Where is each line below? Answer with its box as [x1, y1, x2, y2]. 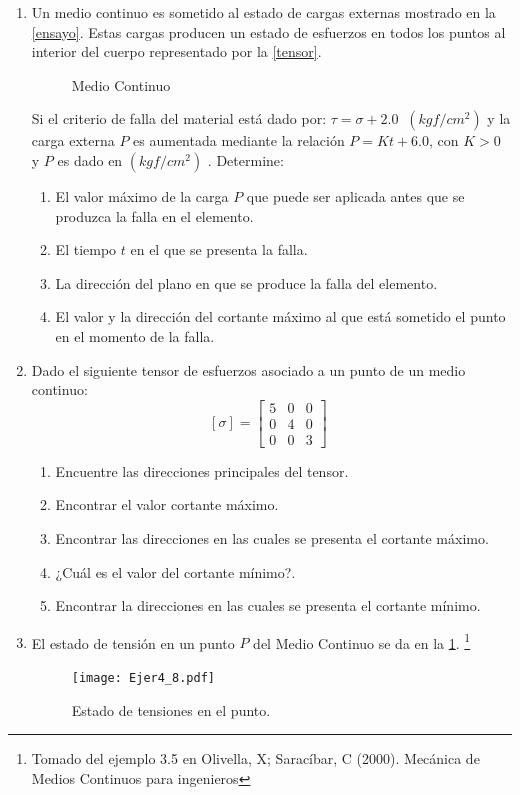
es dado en [57, 149, 123, 170]
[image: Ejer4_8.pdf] [71, 671, 215, 686]
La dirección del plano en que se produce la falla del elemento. [55, 272, 438, 293]
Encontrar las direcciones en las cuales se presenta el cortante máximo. [55, 528, 489, 548]
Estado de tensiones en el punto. [71, 699, 271, 720]
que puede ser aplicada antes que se [246, 185, 465, 206]
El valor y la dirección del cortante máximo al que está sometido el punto [55, 306, 506, 327]
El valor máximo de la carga [55, 185, 229, 206]
